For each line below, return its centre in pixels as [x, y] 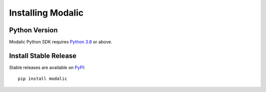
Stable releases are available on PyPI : [47, 67]
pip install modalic [43, 79]
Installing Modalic [46, 13]
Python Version [33, 30]
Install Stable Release [43, 56]
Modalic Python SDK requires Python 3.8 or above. [61, 42]
